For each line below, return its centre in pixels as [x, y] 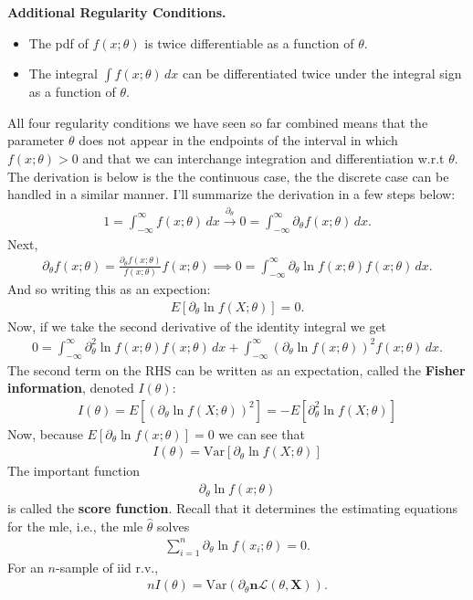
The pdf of [58, 42]
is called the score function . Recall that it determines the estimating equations [233, 508]
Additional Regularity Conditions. [117, 12]
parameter [36, 140]
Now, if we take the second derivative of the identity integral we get [197, 326]
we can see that [262, 433]
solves [173, 526]
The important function [74, 471]
